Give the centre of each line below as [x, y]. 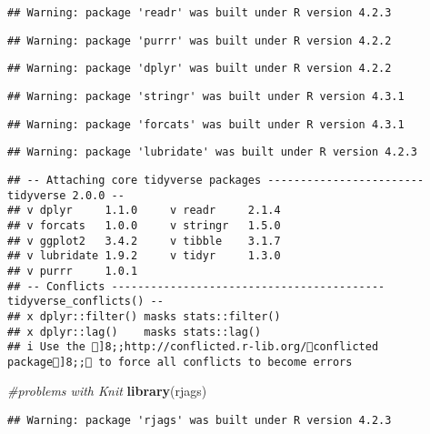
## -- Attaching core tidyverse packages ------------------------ [216, 180]
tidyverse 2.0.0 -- [66, 195]
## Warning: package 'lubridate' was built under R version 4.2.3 [213, 152]
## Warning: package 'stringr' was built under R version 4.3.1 [206, 96]
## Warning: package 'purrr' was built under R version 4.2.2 [200, 40]
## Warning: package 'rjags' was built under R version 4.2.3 [200, 421]
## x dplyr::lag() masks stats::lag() [135, 332]
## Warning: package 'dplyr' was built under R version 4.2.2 [200, 69]
